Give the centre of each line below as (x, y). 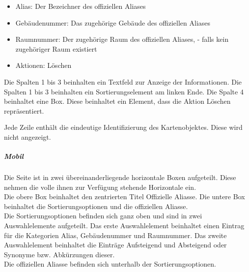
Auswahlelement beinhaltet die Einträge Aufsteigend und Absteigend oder (115, 245)
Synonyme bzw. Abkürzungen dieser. (59, 254)
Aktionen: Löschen (43, 65)
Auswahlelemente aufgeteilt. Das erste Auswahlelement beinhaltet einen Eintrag (124, 226)
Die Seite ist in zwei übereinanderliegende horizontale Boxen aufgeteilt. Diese (120, 177)
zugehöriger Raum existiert (56, 48)
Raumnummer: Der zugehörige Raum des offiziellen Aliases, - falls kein (122, 39)
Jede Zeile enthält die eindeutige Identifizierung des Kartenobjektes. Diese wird (123, 127)
